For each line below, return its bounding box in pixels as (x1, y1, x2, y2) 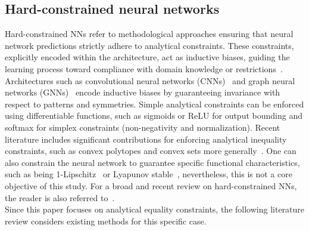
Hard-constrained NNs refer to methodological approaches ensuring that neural (5, 27, 294, 40)
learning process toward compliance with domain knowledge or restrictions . (5, 62, 283, 75)
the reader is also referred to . (5, 191, 115, 204)
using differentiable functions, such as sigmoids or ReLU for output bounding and (5, 109, 302, 122)
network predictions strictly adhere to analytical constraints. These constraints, (5, 39, 294, 51)
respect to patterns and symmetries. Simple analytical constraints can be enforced (5, 97, 304, 110)
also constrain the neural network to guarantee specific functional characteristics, (5, 156, 300, 168)
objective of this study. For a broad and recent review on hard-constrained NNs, (5, 179, 297, 192)
